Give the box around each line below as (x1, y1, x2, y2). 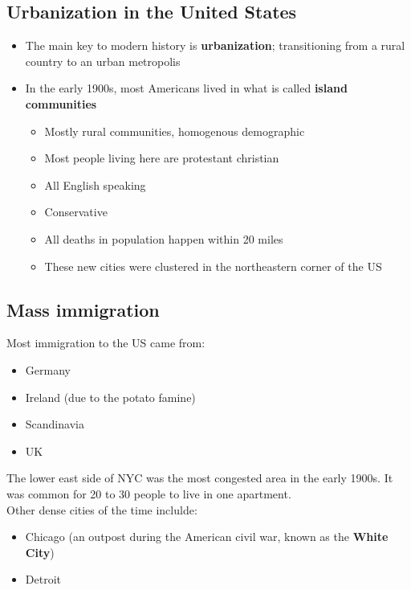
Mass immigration (6, 297, 160, 322)
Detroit (25, 571, 61, 588)
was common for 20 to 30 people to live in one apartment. (6, 485, 291, 502)
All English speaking (44, 176, 146, 193)
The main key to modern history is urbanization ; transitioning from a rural (25, 37, 405, 54)
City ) (25, 543, 55, 560)
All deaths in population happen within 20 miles (44, 230, 283, 247)
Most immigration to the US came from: (6, 334, 205, 351)
